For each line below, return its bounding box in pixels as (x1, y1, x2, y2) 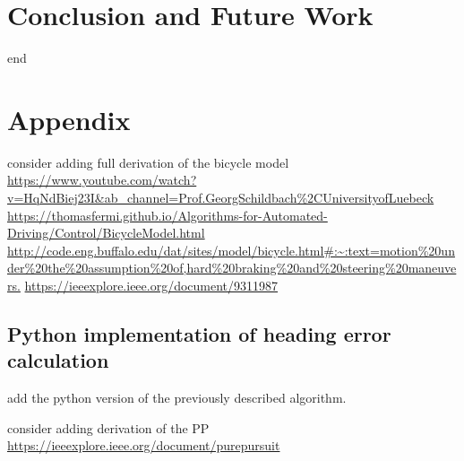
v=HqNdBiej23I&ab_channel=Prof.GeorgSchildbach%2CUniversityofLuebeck (7, 188, 434, 207)
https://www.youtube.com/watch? (7, 170, 197, 189)
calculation (7, 346, 109, 374)
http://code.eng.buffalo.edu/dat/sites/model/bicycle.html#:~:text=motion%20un (7, 240, 455, 259)
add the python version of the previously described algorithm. (7, 388, 347, 407)
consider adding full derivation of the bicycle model (7, 152, 289, 171)
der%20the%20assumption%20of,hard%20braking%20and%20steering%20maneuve (7, 258, 457, 277)
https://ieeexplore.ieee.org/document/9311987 (24, 276, 279, 294)
